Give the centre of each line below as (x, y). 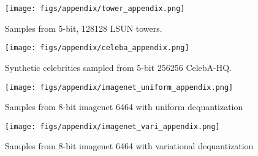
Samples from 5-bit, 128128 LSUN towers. (84, 28)
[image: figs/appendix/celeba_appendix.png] (97, 48)
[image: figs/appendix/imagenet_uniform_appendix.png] (119, 87)
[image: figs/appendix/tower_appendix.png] (95, 9)
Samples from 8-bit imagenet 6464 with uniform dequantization (124, 107)
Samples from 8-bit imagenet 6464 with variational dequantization (129, 146)
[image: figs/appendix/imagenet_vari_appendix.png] (112, 126)
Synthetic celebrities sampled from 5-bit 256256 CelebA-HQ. (119, 67)
